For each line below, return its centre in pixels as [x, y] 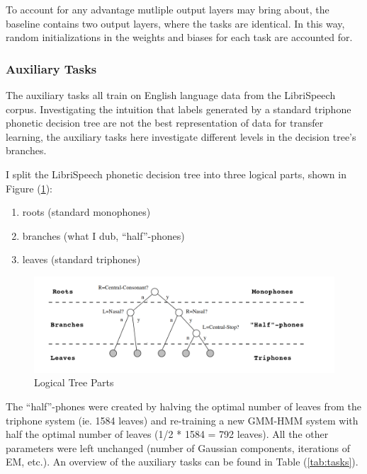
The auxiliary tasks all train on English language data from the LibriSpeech [171, 95]
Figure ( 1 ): [29, 188]
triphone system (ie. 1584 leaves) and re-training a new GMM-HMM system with [182, 420]
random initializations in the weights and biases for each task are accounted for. [179, 37]
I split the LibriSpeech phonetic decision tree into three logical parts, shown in [176, 174]
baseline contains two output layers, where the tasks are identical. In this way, [175, 23]
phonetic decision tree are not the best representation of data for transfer [165, 123]
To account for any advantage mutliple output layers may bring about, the [168, 9]
